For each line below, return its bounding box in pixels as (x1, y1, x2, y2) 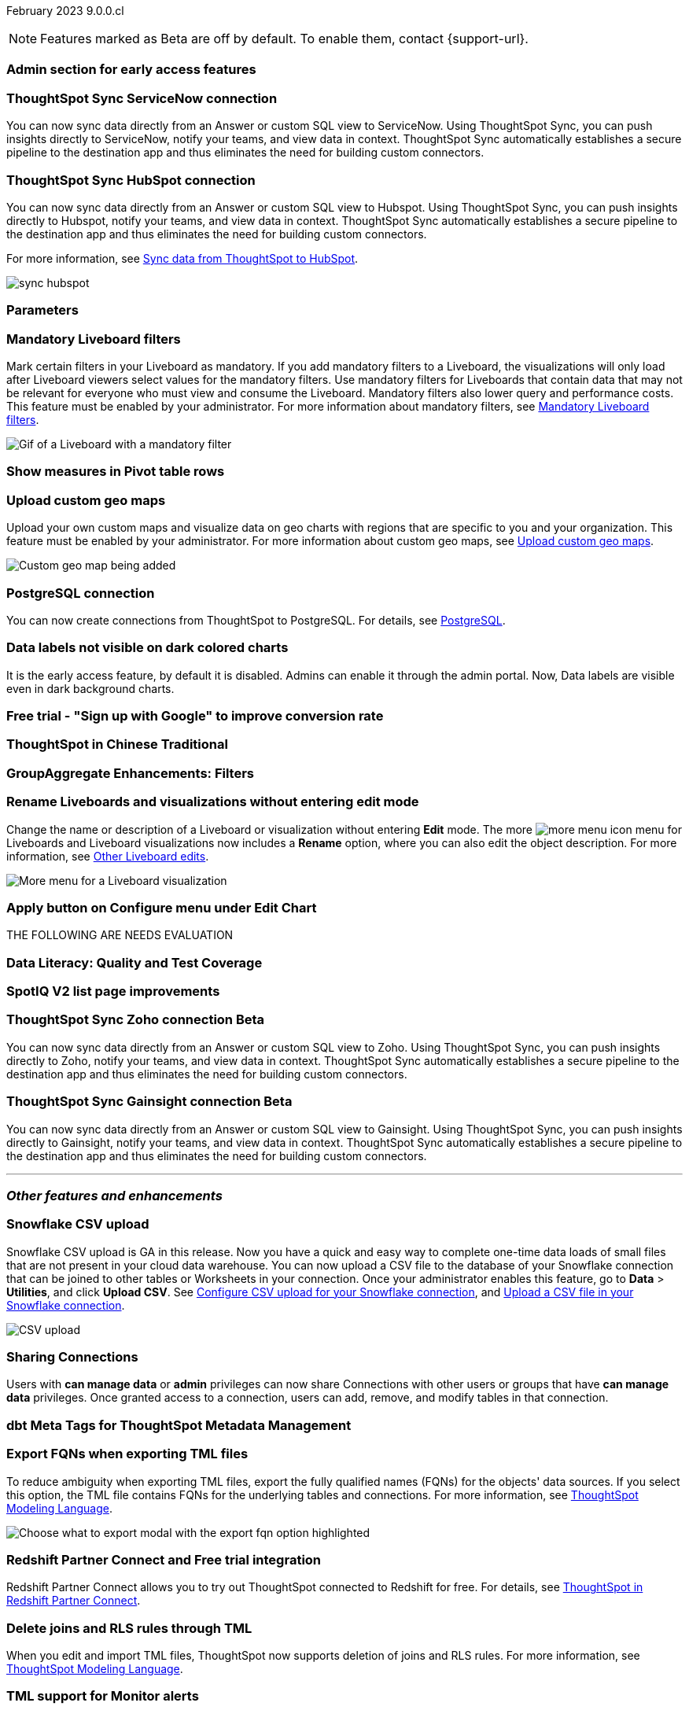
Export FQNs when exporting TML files (6, 1446, 249, 1462)
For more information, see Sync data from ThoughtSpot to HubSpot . (6, 251, 359, 265)
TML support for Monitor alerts (6, 1688, 199, 1704)
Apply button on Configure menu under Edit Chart (6, 899, 317, 916)
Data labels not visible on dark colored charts (6, 639, 289, 656)
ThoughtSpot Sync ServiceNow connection (6, 90, 278, 106)
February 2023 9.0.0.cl (6, 4, 124, 17)
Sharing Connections (6, 1349, 138, 1365)
